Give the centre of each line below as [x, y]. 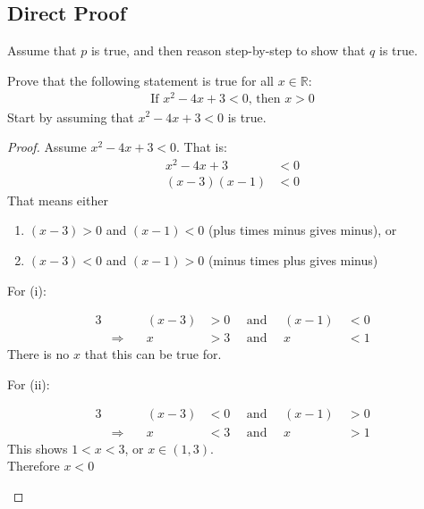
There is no [38, 354]
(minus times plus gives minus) [293, 260]
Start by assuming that [71, 117]
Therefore [34, 466]
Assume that [42, 50]
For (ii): [29, 384]
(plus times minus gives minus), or [302, 230]
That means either [58, 200]
